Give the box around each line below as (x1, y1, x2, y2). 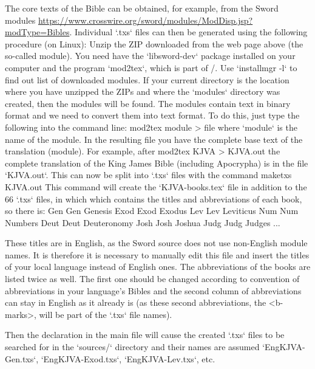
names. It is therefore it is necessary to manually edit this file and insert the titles (5, 248, 310, 261)
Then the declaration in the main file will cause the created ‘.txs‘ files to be (5, 328, 285, 341)
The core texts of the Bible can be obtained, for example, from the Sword (5, 2, 279, 14)
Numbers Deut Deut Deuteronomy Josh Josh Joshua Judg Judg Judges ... (5, 216, 280, 229)
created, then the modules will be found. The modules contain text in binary (5, 97, 291, 109)
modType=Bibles (5, 26, 70, 38)
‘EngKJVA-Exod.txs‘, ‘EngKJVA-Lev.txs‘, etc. (41, 352, 215, 365)
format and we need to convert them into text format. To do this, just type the (5, 109, 300, 122)
